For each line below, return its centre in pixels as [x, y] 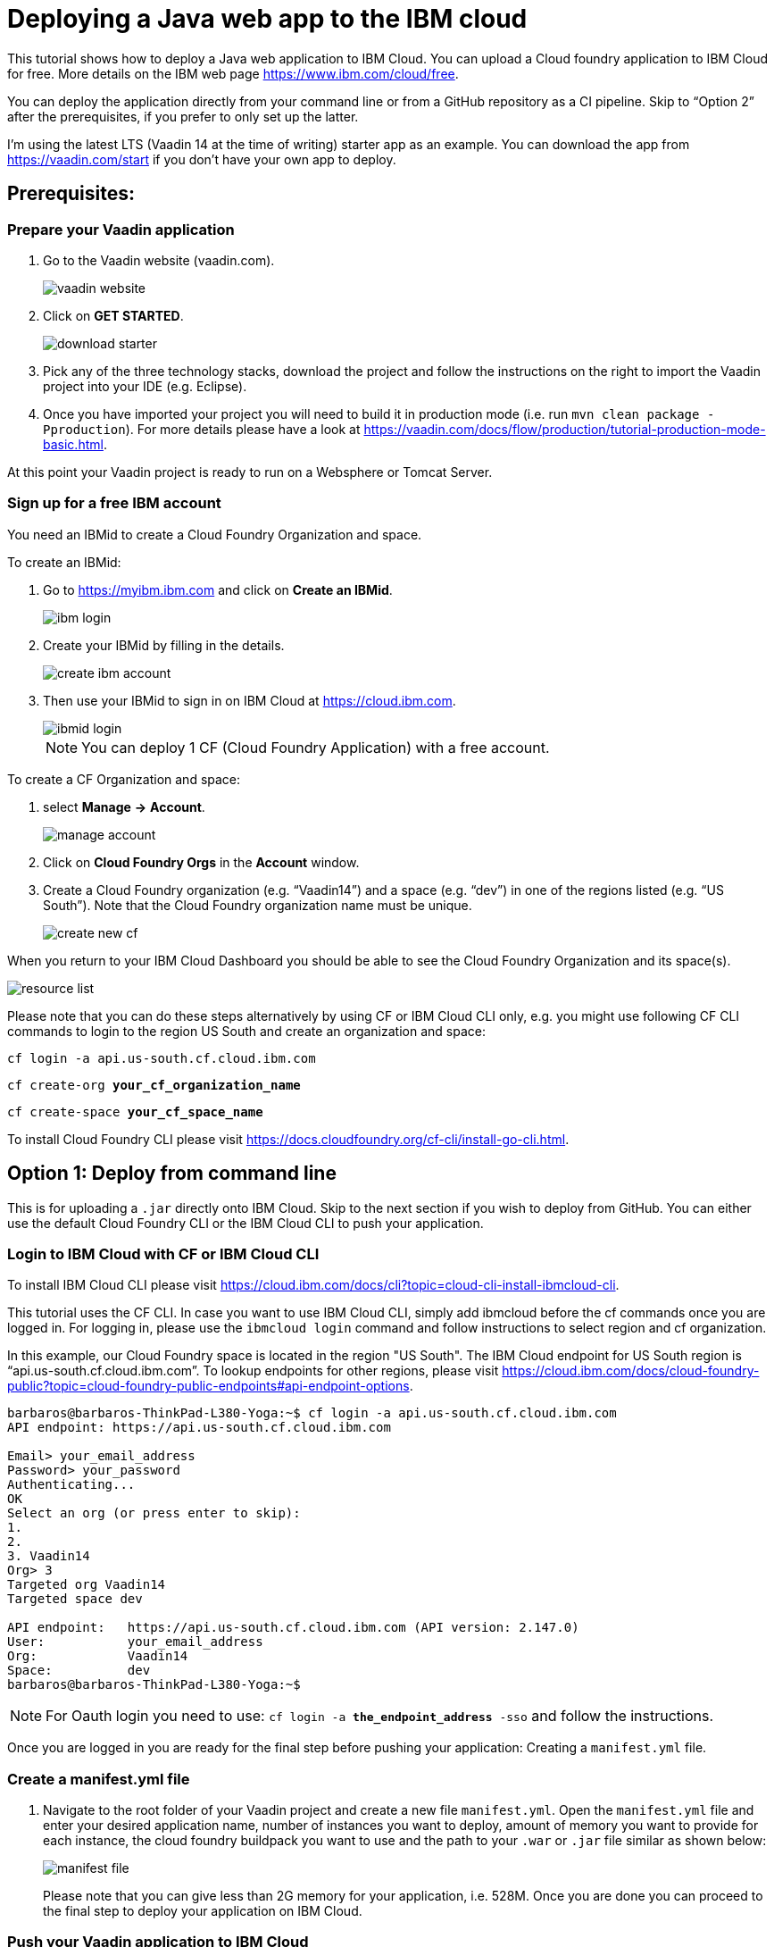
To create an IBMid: [64, 562]
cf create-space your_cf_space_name [135, 1111]
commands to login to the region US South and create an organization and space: [246, 1031]
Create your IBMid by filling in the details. [164, 645]
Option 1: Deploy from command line [172, 1174]
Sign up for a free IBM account [114, 503]
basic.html [73, 444]
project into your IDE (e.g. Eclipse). [145, 386]
